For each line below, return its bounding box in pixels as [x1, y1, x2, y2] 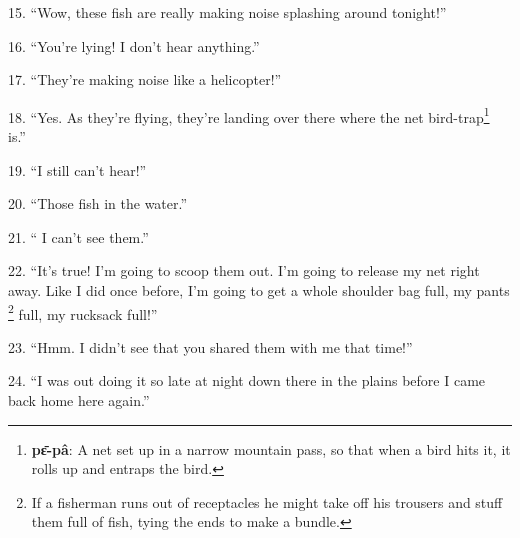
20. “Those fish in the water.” [8, 193, 188, 214]
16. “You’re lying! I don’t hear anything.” [8, 35, 260, 56]
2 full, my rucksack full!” [8, 300, 158, 324]
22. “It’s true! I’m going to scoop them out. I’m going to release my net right [8, 260, 480, 281]
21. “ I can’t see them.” [8, 226, 149, 247]
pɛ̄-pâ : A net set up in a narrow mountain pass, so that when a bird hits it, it [31, 438, 511, 459]
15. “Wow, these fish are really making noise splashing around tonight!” [8, 2, 447, 22]
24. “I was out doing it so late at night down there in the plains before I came [8, 370, 486, 391]
